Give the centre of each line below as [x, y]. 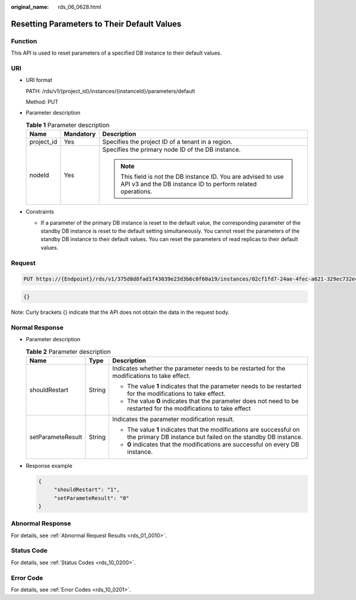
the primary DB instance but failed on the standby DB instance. [215, 437]
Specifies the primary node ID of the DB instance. [171, 150]
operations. [136, 192]
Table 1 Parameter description [68, 125]
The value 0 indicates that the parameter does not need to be [213, 401]
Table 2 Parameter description [68, 351]
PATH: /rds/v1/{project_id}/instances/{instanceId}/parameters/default [110, 91]
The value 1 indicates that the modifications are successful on [214, 429]
